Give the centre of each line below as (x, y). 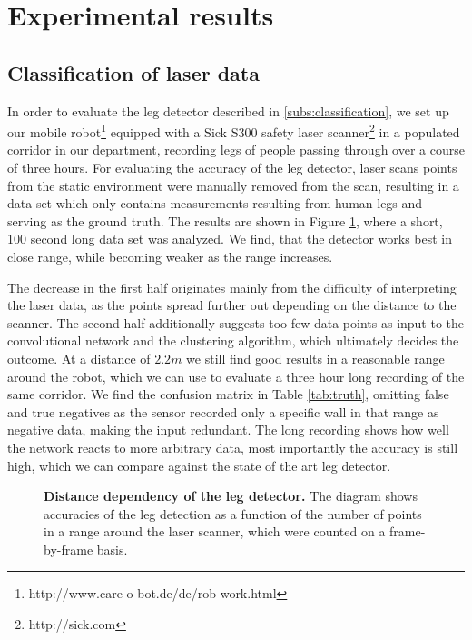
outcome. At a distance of (79, 358)
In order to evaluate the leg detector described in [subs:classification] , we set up (228, 110)
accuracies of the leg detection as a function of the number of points (233, 513)
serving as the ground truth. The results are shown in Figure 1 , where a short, (225, 220)
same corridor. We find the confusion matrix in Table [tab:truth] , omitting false (228, 394)
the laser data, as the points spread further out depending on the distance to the (232, 305)
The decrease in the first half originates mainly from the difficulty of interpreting (232, 287)
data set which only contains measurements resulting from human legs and (215, 203)
